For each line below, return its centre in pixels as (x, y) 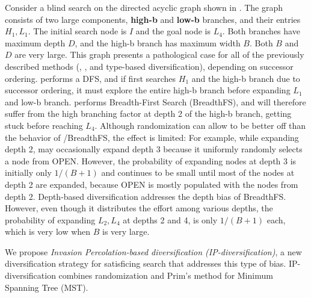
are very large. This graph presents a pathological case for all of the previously (159, 54)
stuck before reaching (44, 125)
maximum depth (35, 42)
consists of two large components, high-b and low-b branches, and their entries (153, 19)
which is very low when (48, 231)
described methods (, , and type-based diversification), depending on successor (149, 66)
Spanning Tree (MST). (47, 287)
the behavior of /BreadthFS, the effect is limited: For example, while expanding (152, 137)
